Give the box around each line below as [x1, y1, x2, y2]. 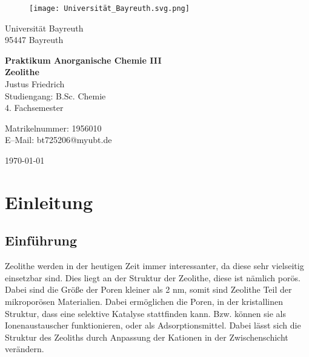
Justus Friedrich [5, 78, 65, 90]
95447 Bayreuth [5, 33, 64, 46]
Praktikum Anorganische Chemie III [5, 53, 162, 66]
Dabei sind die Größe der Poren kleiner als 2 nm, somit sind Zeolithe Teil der [5, 283, 292, 296]
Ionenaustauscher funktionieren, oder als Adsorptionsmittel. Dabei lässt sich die [5, 319, 301, 332]
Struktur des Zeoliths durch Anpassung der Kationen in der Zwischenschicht [5, 330, 288, 343]
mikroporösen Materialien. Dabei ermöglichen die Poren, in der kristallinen [5, 295, 283, 307]
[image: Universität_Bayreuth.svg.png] [29, 4, 190, 13]
